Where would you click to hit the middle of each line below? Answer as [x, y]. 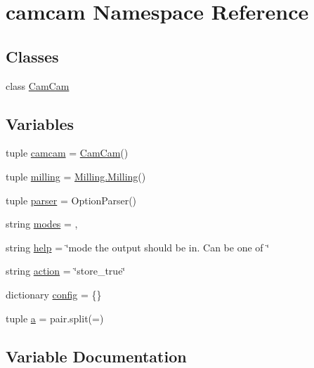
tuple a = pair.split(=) [55, 318]
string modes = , [42, 224]
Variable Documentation [96, 356]
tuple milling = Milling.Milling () [76, 176]
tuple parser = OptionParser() [71, 200]
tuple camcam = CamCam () [67, 153]
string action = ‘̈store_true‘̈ [66, 271]
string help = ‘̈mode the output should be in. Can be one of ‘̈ [138, 247]
